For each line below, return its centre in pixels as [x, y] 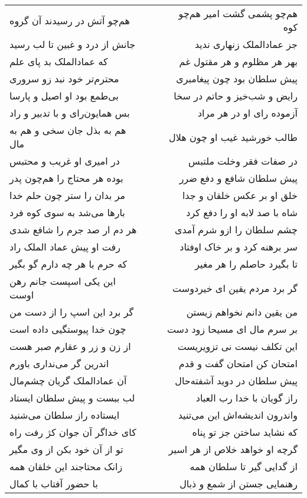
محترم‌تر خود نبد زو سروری [64, 78]
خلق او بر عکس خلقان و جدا [240, 195]
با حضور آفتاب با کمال [54, 483]
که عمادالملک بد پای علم [59, 61]
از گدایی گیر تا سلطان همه [244, 466]
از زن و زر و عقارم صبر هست [70, 346]
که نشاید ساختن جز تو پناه [245, 432]
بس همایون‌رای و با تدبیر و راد [70, 113]
